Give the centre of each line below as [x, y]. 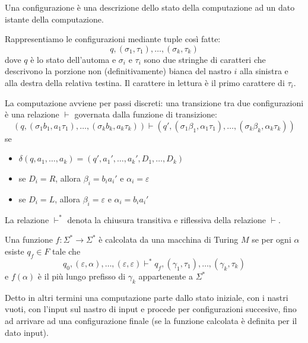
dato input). [27, 332]
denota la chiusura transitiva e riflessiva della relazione [166, 219]
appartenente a [166, 276]
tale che [66, 251]
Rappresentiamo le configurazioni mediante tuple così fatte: [113, 39]
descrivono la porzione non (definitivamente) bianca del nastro [118, 71]
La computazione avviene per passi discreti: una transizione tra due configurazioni [154, 102]
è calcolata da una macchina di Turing [169, 239]
